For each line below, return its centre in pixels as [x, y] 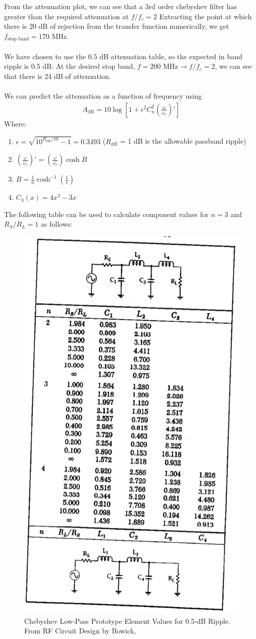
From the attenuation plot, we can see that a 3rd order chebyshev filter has [121, 6]
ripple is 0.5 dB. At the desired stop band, [70, 66]
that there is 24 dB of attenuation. [58, 76]
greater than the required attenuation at [66, 16]
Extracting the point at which [206, 16]
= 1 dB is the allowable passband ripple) [183, 141]
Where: [15, 123]
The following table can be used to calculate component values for [107, 214]
